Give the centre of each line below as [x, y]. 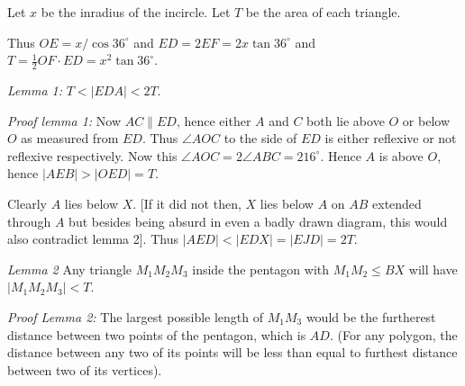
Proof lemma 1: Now [64, 120]
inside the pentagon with [260, 269]
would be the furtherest [371, 316]
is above [401, 155]
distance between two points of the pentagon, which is [157, 334]
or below [426, 120]
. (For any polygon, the [393, 334]
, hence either [214, 120]
